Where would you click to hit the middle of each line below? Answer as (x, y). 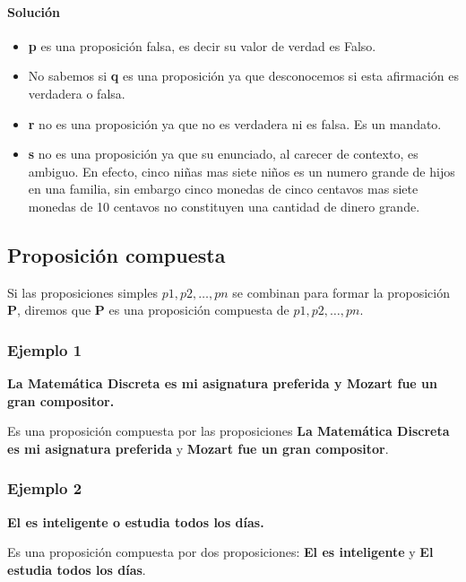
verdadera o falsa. (77, 93)
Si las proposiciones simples (83, 292)
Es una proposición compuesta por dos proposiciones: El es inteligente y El (220, 552)
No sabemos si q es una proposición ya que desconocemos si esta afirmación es (244, 76)
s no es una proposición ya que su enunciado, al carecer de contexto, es (223, 154)
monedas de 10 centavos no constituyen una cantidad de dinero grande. (224, 206)
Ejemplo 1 (45, 349)
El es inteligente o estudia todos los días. (136, 521)
